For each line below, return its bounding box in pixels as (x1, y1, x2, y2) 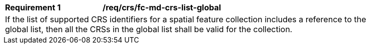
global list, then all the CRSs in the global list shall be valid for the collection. (5, 24, 293, 34)
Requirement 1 (5, 2, 61, 12)
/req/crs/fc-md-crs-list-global (103, 2, 221, 12)
